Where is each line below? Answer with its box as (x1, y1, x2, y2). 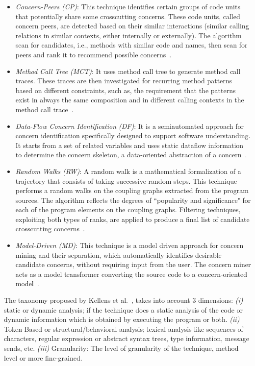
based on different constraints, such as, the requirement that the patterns (15, 85, 236, 95)
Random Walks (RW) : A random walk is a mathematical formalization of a (15, 166, 241, 176)
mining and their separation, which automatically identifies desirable (15, 249, 222, 260)
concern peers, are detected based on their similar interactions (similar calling (15, 21, 249, 31)
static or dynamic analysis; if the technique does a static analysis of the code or (4, 304, 243, 315)
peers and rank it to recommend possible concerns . (15, 49, 172, 59)
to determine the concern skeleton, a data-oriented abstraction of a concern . (15, 149, 247, 160)
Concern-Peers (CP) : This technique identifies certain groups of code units (15, 1, 240, 11)
